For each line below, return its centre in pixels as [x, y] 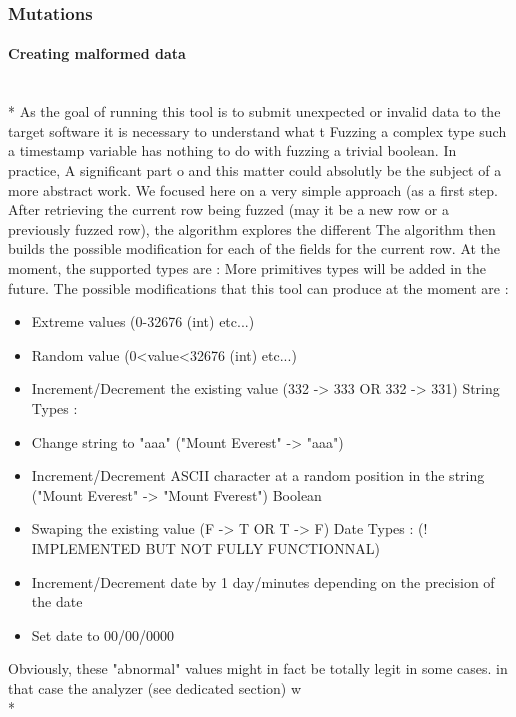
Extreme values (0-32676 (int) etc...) [143, 321]
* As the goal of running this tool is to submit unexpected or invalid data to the [254, 111]
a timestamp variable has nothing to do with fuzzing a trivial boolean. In [232, 150]
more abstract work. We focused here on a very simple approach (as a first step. [253, 189]
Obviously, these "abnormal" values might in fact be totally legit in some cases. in [258, 668]
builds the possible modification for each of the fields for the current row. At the [254, 248]
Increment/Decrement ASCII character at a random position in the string [258, 475]
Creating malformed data [97, 53]
